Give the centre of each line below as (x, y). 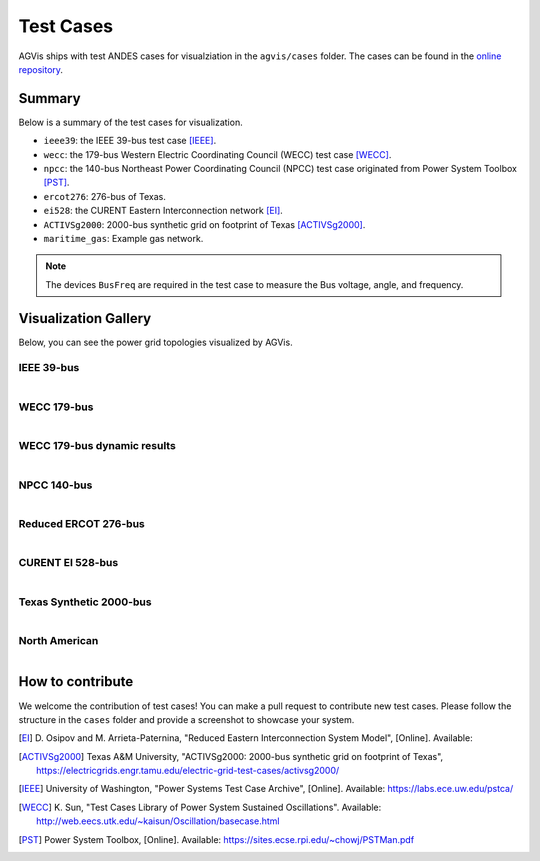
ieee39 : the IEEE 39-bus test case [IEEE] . (130, 141)
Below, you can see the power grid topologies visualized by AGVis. (156, 342)
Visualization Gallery (85, 318)
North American (58, 641)
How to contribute (76, 681)
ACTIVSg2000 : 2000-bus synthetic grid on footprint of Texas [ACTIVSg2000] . (204, 224)
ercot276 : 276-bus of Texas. (105, 196)
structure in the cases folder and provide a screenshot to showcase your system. (186, 719)
